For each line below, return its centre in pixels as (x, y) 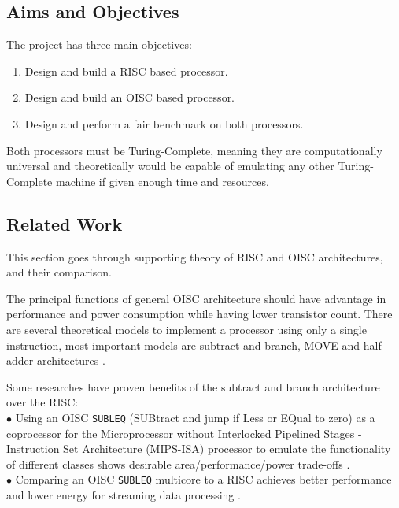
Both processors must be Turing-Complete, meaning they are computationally (194, 150)
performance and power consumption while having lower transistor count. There (199, 314)
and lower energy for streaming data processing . (124, 495)
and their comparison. (59, 272)
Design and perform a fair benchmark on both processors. (164, 123)
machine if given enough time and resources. (162, 181)
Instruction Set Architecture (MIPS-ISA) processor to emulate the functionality (199, 449)
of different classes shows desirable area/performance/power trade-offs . (178, 464)
